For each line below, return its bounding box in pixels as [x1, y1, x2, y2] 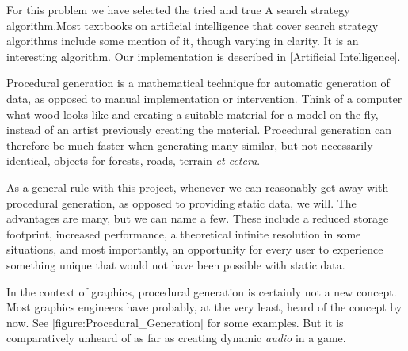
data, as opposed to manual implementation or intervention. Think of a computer [6, 90, 402, 106]
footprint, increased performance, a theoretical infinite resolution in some [6, 225, 361, 242]
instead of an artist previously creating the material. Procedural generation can [6, 121, 392, 138]
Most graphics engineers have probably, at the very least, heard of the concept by [6, 299, 402, 315]
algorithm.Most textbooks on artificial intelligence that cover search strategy [6, 17, 379, 33]
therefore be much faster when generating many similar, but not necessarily [6, 136, 373, 153]
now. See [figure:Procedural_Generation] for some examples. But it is [6, 314, 344, 330]
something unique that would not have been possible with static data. [6, 256, 345, 273]
